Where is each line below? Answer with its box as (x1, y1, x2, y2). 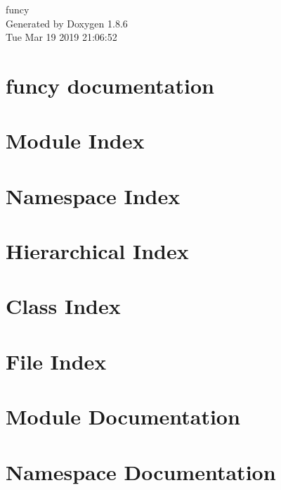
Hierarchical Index (6, 237, 189, 265)
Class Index (6, 291, 121, 320)
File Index (6, 346, 107, 375)
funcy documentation (6, 70, 214, 99)
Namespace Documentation (6, 457, 276, 486)
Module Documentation (6, 402, 240, 431)
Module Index (6, 126, 145, 155)
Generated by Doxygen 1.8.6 (6, 15, 128, 30)
